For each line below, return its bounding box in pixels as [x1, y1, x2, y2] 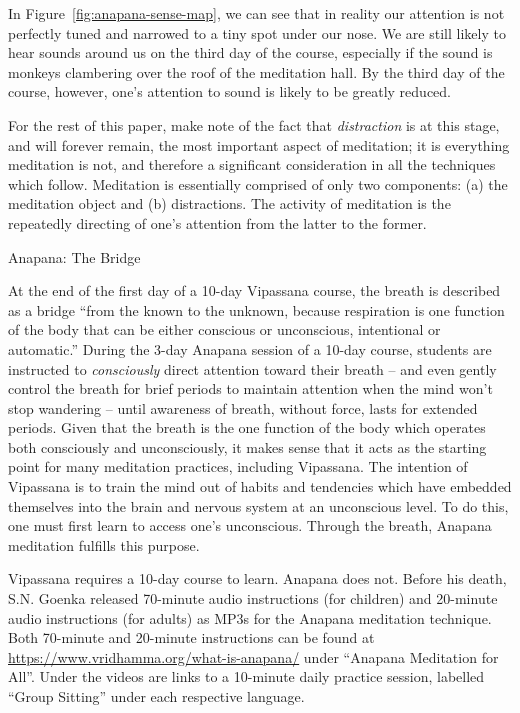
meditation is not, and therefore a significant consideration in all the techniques [8, 154, 496, 175]
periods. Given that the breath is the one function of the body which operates [8, 417, 486, 438]
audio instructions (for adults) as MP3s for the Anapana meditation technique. [8, 607, 492, 628]
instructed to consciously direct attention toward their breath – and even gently [8, 358, 497, 379]
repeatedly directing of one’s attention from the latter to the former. [8, 212, 427, 233]
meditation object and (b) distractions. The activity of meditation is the [8, 193, 451, 214]
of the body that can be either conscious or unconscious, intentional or [8, 319, 441, 340]
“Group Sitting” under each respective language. [8, 686, 305, 706]
